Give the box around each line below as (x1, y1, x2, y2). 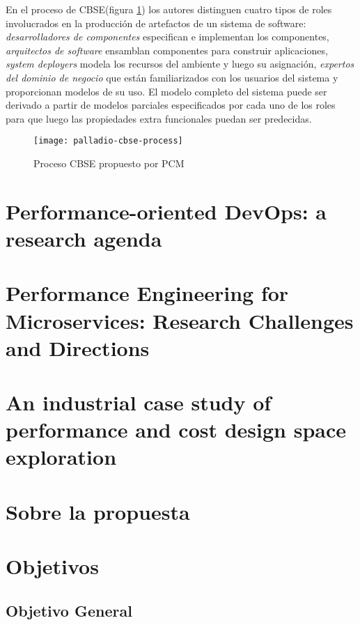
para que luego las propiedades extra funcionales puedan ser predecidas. (6, 111, 312, 125)
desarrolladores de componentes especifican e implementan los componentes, (6, 29, 329, 44)
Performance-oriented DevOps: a (6, 196, 327, 225)
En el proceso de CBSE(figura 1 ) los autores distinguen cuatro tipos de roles (6, 2, 332, 16)
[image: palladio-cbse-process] (33, 136, 183, 146)
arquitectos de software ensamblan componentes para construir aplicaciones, (6, 43, 328, 57)
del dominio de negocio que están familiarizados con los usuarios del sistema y (6, 70, 338, 84)
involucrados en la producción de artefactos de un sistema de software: (6, 15, 306, 30)
